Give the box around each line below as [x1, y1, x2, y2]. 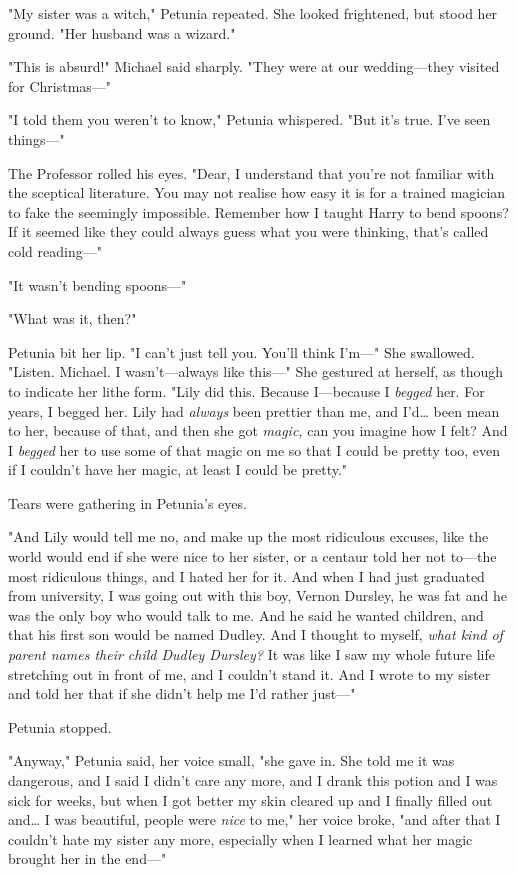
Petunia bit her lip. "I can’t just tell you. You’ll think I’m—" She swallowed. [8, 341, 475, 362]
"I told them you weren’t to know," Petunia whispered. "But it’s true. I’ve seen [8, 109, 491, 130]
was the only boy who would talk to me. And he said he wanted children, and [8, 604, 484, 625]
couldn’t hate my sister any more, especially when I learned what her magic [8, 828, 473, 849]
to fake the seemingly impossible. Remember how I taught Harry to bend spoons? [8, 201, 509, 222]
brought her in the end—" [8, 848, 167, 869]
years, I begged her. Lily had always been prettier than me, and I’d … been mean [8, 400, 500, 421]
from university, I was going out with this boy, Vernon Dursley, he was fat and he [8, 585, 507, 606]
